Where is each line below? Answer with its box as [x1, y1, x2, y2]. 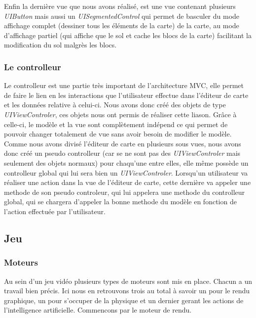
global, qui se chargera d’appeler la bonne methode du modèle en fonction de [4, 196, 237, 207]
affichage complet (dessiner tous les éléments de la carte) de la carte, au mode [4, 20, 239, 31]
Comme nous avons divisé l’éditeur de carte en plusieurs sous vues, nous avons [4, 138, 241, 148]
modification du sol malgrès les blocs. [4, 40, 117, 50]
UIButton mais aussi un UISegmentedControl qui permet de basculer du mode [4, 10, 240, 21]
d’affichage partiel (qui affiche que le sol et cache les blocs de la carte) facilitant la [4, 30, 252, 40]
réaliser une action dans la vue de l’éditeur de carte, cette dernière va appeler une [4, 177, 251, 187]
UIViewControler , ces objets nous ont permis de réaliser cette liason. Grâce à [4, 109, 237, 119]
